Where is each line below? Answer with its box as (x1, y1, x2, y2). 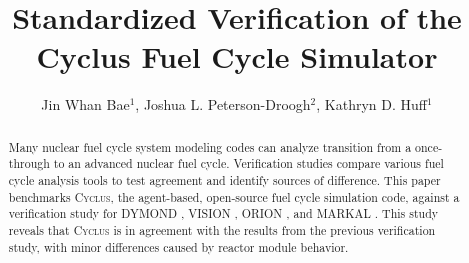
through (8, 155, 50, 172)
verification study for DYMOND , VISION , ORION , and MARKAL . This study (8, 205, 439, 222)
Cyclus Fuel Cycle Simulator (36, 36, 438, 77)
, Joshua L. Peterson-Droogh (135, 94, 311, 115)
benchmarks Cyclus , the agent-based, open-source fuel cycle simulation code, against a (8, 188, 460, 205)
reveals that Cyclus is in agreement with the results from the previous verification (8, 221, 436, 238)
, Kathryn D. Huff (316, 94, 427, 115)
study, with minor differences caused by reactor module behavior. (8, 238, 349, 255)
